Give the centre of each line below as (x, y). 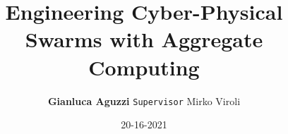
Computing (144, 67)
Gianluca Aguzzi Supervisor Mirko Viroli (144, 100)
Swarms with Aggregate (144, 39)
